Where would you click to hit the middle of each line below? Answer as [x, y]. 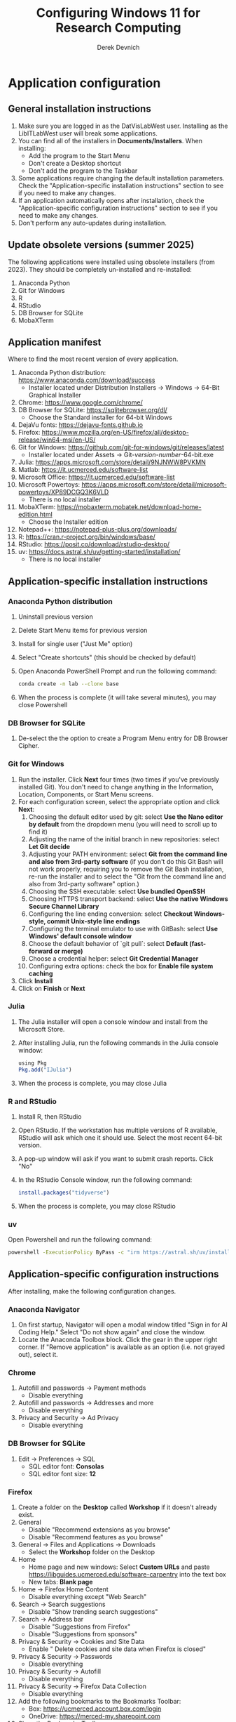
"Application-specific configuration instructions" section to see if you [118, 208]
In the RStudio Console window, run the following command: [105, 1179]
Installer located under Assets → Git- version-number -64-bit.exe [121, 455]
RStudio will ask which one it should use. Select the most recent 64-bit [120, 1137]
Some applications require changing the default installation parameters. [121, 178]
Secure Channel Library [64, 906]
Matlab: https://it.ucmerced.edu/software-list [83, 470]
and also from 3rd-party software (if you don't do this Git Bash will [126, 861]
